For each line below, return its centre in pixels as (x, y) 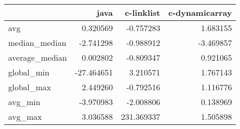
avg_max (25, 117)
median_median (37, 43)
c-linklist (142, 12)
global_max (30, 87)
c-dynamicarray (200, 12)
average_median (38, 57)
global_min (29, 72)
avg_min (24, 102)
